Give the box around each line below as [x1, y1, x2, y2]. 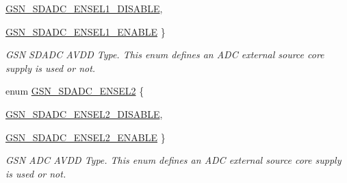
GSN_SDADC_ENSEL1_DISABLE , [5, 1, 163, 15]
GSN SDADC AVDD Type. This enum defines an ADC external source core [5, 47, 324, 62]
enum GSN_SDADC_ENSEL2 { [5, 84, 144, 98]
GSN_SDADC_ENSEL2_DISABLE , [5, 106, 163, 121]
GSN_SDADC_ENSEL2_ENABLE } [5, 130, 166, 144]
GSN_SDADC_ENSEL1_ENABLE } [5, 24, 166, 38]
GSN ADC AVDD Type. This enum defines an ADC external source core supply [5, 153, 342, 167]
